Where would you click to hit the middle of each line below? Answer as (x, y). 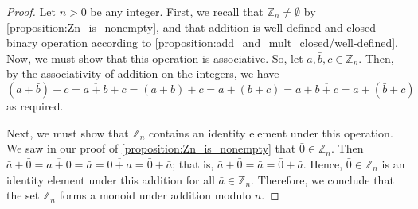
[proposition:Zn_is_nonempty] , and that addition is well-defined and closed (191, 27)
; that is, (193, 163)
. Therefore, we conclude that (322, 179)
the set (23, 195)
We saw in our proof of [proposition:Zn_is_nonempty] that (151, 148)
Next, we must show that (68, 132)
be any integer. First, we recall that (177, 11)
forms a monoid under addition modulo (155, 195)
